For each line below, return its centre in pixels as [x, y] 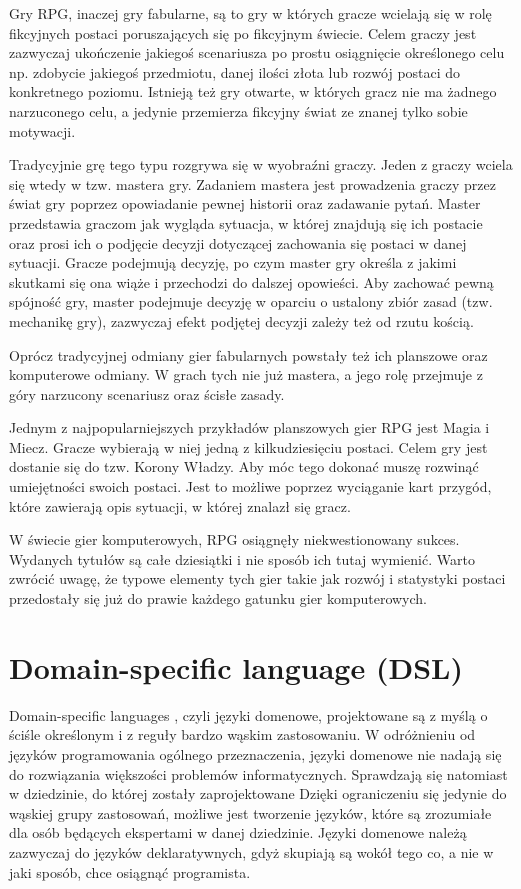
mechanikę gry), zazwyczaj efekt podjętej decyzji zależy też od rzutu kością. [241, 320]
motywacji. [42, 130]
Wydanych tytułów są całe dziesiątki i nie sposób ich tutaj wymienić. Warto [242, 558]
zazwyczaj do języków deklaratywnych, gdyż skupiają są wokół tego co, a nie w [251, 851]
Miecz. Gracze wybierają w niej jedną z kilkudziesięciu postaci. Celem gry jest [248, 446]
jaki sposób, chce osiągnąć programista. [130, 871]
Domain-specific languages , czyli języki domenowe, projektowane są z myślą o [248, 714]
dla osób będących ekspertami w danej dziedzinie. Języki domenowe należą [238, 832]
